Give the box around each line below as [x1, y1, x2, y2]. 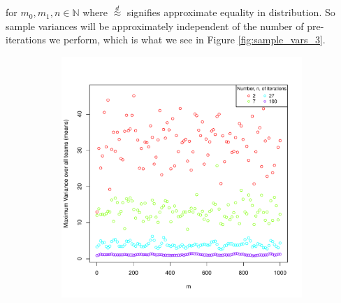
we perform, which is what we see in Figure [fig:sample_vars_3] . [49, 32, 326, 47]
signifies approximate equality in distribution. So [126, 5, 335, 20]
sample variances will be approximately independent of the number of [6, 18, 304, 33]
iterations [6, 32, 46, 47]
